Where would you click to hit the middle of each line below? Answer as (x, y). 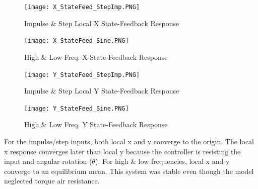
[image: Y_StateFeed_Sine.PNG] (77, 108)
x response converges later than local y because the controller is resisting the (122, 151)
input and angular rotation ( (48, 161)
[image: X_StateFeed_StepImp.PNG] (82, 7)
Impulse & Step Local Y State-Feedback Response (102, 91)
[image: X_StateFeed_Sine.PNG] (77, 41)
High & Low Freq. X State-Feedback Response (96, 57)
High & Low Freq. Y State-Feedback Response (96, 124)
